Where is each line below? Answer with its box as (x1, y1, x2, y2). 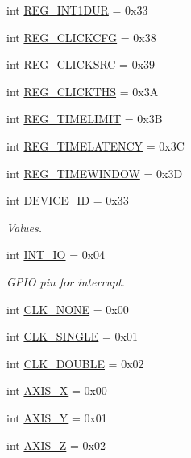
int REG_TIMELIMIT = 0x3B (6, 110, 163, 127)
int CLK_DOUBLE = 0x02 (6, 354, 144, 371)
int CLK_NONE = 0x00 (6, 300, 129, 317)
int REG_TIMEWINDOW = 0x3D (6, 164, 183, 181)
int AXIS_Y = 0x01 (6, 409, 107, 426)
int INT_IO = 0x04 (6, 246, 106, 263)
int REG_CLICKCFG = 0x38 (6, 28, 156, 45)
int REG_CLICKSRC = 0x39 (6, 56, 156, 73)
